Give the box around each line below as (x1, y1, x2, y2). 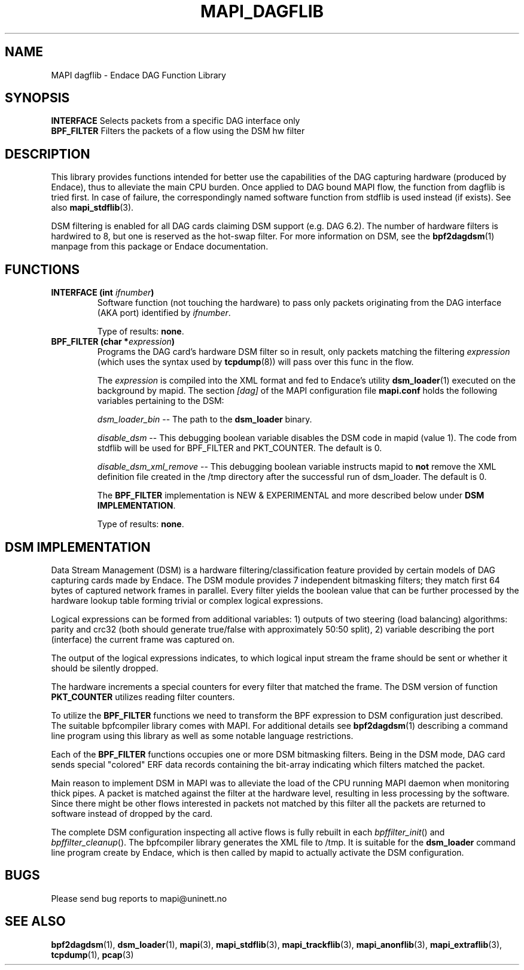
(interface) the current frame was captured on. (51, 634, 234, 644)
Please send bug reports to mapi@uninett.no (51, 893, 227, 904)
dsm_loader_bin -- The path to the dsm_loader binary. (97, 414, 312, 425)
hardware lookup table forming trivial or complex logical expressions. (51, 595, 324, 606)
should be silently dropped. (51, 662, 159, 673)
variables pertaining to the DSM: (97, 396, 224, 406)
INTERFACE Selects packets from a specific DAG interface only (51, 115, 300, 126)
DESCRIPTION (5, 146, 90, 162)
